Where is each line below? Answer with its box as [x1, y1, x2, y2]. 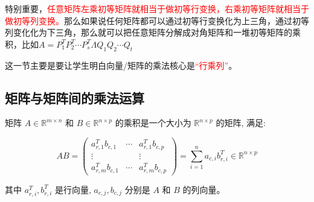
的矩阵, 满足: [216, 116, 266, 129]
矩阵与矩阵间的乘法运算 [5, 88, 144, 107]
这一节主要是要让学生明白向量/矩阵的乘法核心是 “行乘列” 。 [5, 58, 237, 71]
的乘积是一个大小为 [115, 116, 191, 129]
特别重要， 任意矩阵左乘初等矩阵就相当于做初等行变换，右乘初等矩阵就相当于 [5, 2, 309, 14]
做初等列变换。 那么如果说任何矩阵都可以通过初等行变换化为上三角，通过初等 [5, 14, 309, 27]
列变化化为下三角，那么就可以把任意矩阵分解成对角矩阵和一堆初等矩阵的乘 [5, 26, 301, 39]
